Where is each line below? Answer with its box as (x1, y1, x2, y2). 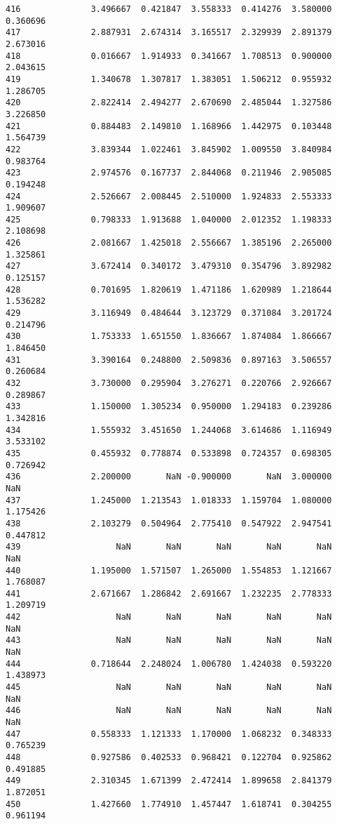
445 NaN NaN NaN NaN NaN (6, 682, 332, 693)
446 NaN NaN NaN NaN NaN (6, 705, 332, 716)
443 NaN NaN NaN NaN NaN (6, 635, 332, 646)
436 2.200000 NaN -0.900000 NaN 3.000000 (6, 472, 332, 482)
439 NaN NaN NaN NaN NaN (6, 542, 332, 552)
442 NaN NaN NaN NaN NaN (6, 612, 332, 623)
